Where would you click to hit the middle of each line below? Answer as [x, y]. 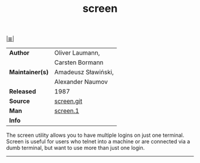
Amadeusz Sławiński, [84, 72]
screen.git [68, 101]
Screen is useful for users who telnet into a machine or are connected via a [98, 142]
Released [23, 92]
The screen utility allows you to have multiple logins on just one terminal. [95, 135]
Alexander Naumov [81, 82]
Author [19, 53]
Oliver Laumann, [77, 53]
